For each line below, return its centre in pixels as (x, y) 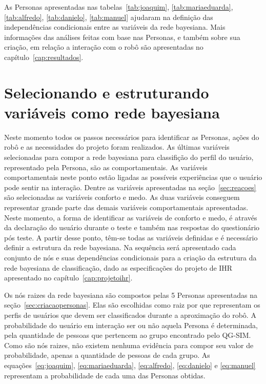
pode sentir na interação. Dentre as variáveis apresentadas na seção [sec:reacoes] (130, 187)
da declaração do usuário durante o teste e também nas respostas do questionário (132, 227)
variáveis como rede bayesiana (112, 112)
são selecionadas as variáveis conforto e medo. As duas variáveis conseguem (122, 197)
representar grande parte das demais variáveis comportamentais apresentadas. (126, 207)
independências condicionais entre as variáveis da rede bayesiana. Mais (115, 27)
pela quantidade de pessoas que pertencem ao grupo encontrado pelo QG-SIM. (128, 335)
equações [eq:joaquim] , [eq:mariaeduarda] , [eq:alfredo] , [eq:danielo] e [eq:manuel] (130, 365)
